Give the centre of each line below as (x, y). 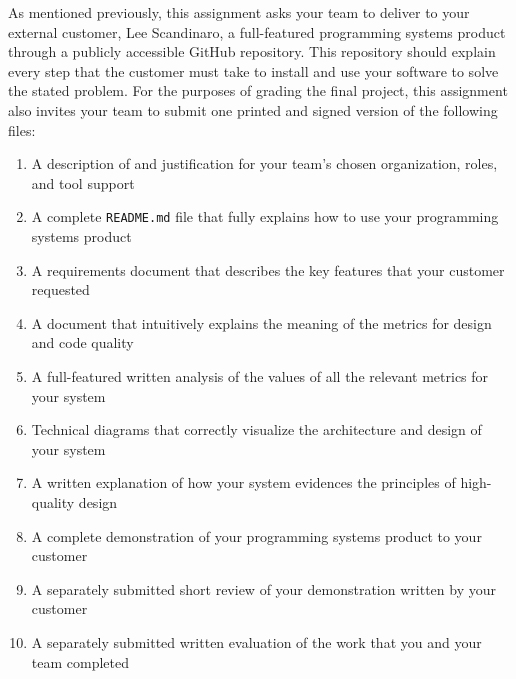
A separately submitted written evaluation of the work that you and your (256, 641)
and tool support (83, 182)
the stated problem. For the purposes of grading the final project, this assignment (258, 90)
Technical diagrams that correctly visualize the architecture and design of (256, 429)
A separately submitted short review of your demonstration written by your (263, 588)
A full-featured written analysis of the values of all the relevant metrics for (260, 375)
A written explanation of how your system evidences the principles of (243, 482)
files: (22, 129)
